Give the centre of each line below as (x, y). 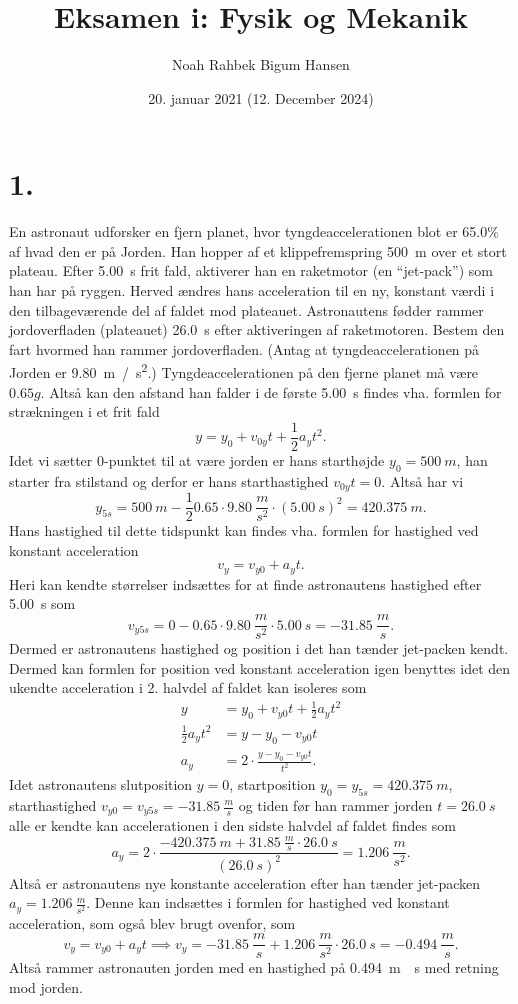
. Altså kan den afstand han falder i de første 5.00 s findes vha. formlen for (271, 391)
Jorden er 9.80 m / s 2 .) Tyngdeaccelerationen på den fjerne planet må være (244, 371)
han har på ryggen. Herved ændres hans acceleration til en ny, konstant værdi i (252, 290)
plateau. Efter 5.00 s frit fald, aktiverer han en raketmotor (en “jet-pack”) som (251, 270)
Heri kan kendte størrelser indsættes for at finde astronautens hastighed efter (245, 583)
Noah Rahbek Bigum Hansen (261, 64)
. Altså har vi (422, 480)
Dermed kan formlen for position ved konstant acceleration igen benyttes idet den (260, 667)
